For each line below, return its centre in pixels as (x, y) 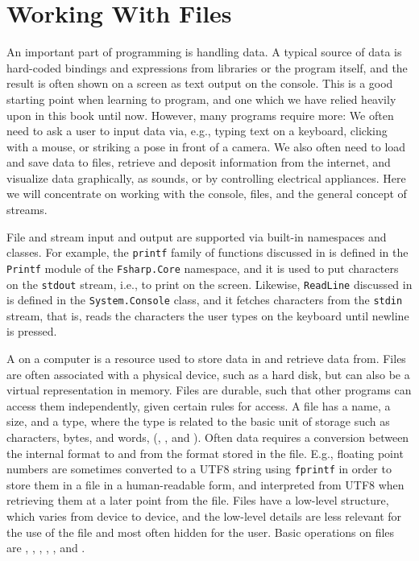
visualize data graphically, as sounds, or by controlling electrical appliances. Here (206, 177)
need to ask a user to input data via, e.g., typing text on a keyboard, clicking (197, 131)
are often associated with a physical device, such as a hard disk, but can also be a (208, 374)
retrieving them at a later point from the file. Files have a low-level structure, (198, 500)
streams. (27, 210)
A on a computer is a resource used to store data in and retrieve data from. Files (206, 359)
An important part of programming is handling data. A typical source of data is (204, 52)
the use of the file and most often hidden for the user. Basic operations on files (201, 532)
